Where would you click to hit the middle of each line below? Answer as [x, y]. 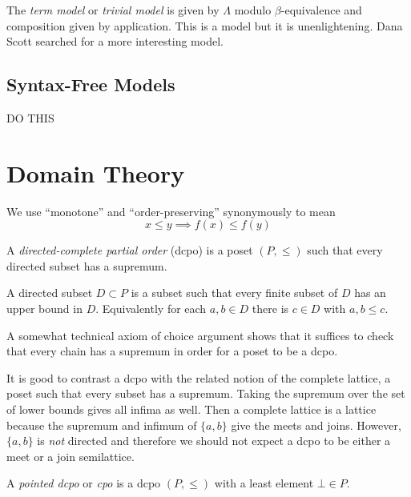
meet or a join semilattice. [71, 456]
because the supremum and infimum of [102, 425]
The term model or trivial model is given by [113, 10]
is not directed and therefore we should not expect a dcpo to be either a [214, 441]
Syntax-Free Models [91, 84]
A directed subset [50, 293]
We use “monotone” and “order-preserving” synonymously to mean [171, 211]
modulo [253, 10]
